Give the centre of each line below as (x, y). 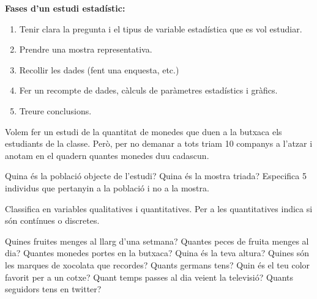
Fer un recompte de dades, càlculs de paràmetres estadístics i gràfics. (148, 90)
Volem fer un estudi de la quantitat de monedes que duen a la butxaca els (144, 131)
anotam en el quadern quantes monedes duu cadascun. (107, 155)
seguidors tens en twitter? (53, 289)
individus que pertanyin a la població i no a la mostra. (107, 187)
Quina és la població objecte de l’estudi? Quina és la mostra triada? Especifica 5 (156, 176)
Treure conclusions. (55, 110)
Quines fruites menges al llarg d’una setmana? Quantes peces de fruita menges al (157, 241)
